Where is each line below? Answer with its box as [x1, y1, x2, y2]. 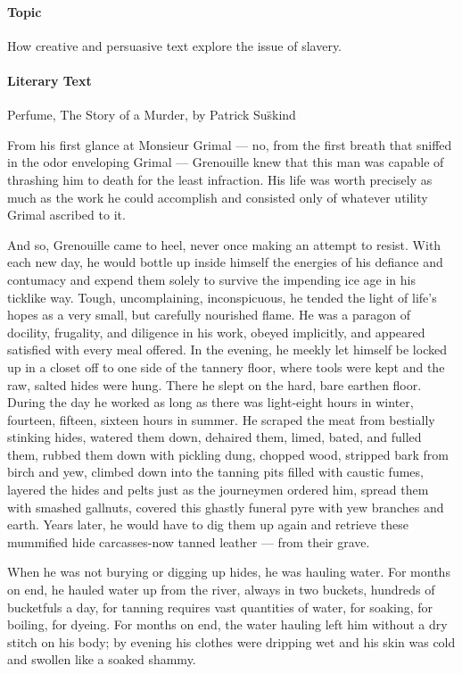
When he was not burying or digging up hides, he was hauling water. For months [7, 562, 450, 581]
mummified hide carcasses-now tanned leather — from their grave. [7, 532, 370, 551]
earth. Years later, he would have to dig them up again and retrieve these [7, 515, 408, 534]
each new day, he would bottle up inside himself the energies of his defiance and [7, 253, 443, 271]
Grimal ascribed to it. [7, 205, 126, 224]
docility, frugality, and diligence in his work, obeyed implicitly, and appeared [7, 322, 425, 341]
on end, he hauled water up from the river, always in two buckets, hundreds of [7, 580, 435, 599]
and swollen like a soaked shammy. [7, 650, 196, 669]
